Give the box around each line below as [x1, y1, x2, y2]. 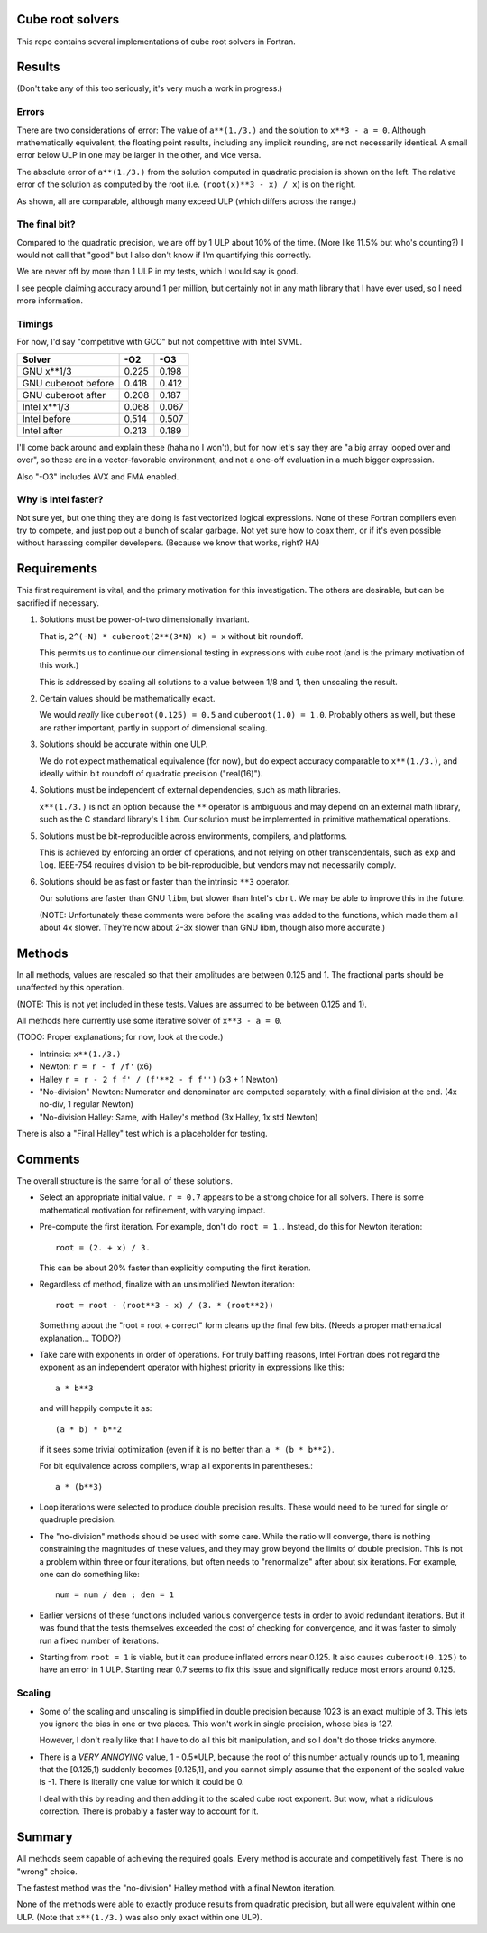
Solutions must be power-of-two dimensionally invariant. [39, 614, 250, 625]
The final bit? [16, 218, 76, 230]
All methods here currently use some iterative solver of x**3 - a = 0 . [16, 1016, 283, 1027]
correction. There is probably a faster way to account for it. [39, 1806, 259, 1817]
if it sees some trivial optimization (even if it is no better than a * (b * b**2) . [39, 1444, 335, 1454]
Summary [16, 1829, 73, 1845]
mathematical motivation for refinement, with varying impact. [39, 1204, 266, 1215]
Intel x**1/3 [22, 400, 70, 413]
